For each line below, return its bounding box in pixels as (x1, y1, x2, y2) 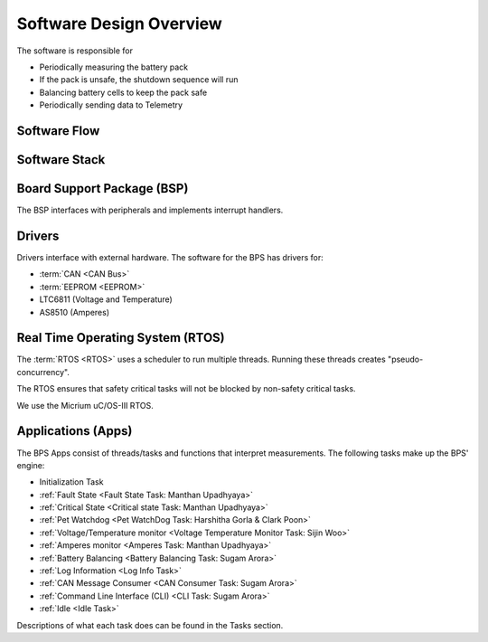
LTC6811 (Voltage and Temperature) (39, 294, 174, 305)
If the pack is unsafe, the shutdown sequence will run (39, 74, 239, 85)
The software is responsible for (16, 45, 133, 56)
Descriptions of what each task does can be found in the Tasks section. (16, 619, 284, 630)
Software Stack (16, 152, 106, 167)
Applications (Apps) (16, 423, 133, 439)
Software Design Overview (16, 14, 223, 33)
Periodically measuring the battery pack (39, 61, 189, 72)
